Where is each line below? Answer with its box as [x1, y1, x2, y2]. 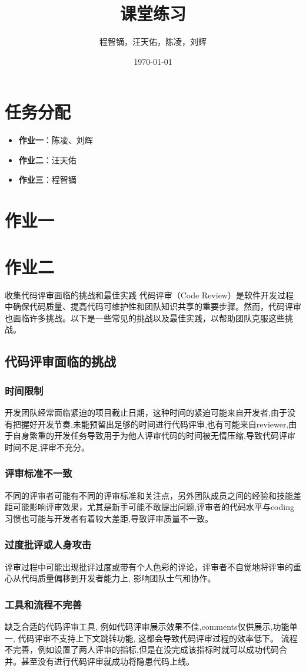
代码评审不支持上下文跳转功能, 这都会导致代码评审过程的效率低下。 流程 [18, 631, 298, 644]
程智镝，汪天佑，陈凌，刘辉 [99, 35, 207, 48]
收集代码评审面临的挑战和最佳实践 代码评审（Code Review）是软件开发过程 [5, 288, 294, 301]
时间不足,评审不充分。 [5, 440, 89, 453]
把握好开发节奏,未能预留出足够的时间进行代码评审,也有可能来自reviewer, [12, 417, 289, 430]
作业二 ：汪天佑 [18, 153, 76, 166]
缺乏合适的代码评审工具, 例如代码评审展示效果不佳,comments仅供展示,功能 [5, 620, 290, 632]
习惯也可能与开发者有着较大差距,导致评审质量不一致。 [5, 512, 213, 524]
